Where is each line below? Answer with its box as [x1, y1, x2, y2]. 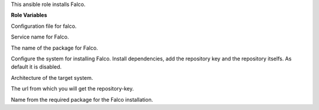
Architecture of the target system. [11, 74, 93, 81]
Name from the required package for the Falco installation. [11, 96, 154, 103]
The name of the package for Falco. [11, 44, 99, 51]
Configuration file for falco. [11, 22, 77, 30]
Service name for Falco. [11, 33, 69, 41]
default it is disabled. [11, 63, 62, 70]
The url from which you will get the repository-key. [11, 85, 134, 92]
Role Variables [11, 12, 47, 19]
